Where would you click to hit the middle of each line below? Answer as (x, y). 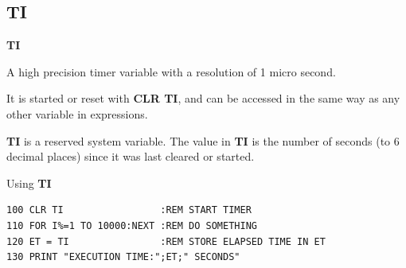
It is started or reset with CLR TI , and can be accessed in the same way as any (203, 98)
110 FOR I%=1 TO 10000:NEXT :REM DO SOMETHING (132, 225)
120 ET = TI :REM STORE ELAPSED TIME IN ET (166, 241)
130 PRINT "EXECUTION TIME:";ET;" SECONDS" (123, 257)
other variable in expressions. (77, 113)
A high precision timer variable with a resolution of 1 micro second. (171, 71)
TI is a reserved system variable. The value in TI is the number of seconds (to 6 (203, 140)
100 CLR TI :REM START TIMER (129, 210)
